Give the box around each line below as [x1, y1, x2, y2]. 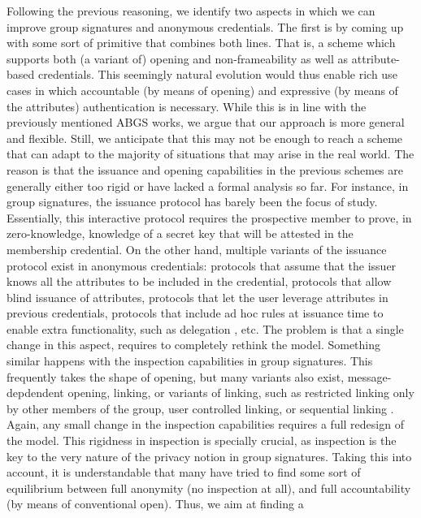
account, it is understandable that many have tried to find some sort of [7, 464, 361, 481]
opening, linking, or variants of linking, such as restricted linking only [67, 384, 414, 401]
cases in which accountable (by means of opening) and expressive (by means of [7, 81, 398, 98]
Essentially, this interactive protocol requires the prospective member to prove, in [7, 209, 412, 226]
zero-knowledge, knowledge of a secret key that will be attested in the [7, 225, 354, 242]
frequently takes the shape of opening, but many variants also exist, [7, 368, 345, 385]
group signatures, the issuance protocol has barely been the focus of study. [7, 193, 378, 210]
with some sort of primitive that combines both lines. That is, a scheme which [7, 34, 396, 51]
